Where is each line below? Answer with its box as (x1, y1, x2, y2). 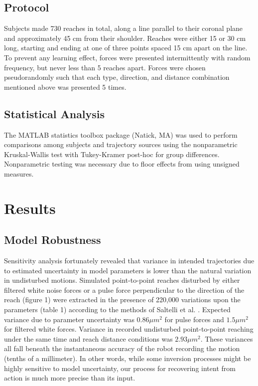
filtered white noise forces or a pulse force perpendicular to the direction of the (4, 284, 245, 295)
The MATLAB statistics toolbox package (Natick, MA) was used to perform (4, 129, 238, 140)
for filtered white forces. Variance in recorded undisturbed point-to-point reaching (4, 324, 254, 334)
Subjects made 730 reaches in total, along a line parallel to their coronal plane (4, 23, 243, 33)
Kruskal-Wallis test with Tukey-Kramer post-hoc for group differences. (4, 149, 220, 159)
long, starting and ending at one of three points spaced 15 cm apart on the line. (4, 42, 248, 53)
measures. (4, 168, 34, 179)
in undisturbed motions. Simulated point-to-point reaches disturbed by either (4, 275, 240, 285)
